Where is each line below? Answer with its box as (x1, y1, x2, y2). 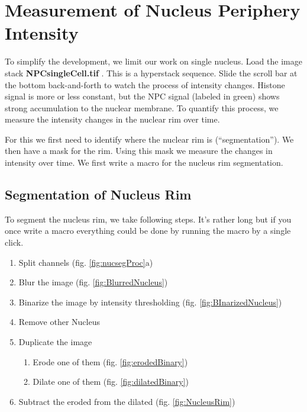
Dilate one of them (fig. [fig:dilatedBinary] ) (33, 375, 189, 388)
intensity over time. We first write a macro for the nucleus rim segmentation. (5, 156, 283, 169)
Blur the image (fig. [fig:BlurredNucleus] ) (18, 276, 168, 288)
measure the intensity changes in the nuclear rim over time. (5, 113, 220, 125)
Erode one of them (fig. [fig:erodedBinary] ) (33, 355, 188, 368)
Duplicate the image (18, 336, 92, 348)
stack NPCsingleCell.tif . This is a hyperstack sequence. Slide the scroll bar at (5, 66, 298, 79)
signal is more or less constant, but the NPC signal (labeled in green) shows (5, 90, 280, 102)
